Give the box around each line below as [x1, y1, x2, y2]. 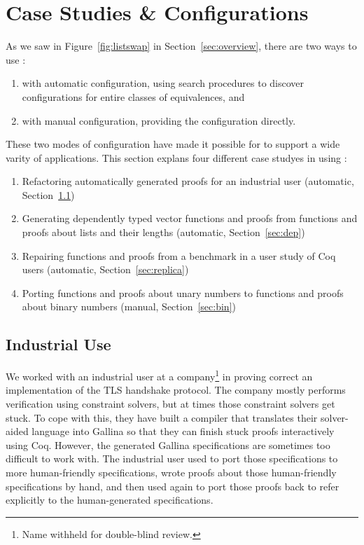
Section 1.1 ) [22, 187, 75, 202]
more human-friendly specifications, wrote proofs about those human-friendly [6, 465, 337, 480]
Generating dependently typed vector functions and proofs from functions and [22, 211, 358, 226]
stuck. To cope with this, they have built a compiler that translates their [6, 410, 318, 425]
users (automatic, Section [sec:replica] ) [22, 262, 189, 277]
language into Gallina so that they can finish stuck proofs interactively [31, 424, 335, 439]
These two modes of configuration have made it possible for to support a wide [6, 137, 340, 151]
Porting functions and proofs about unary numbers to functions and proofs [22, 285, 344, 300]
